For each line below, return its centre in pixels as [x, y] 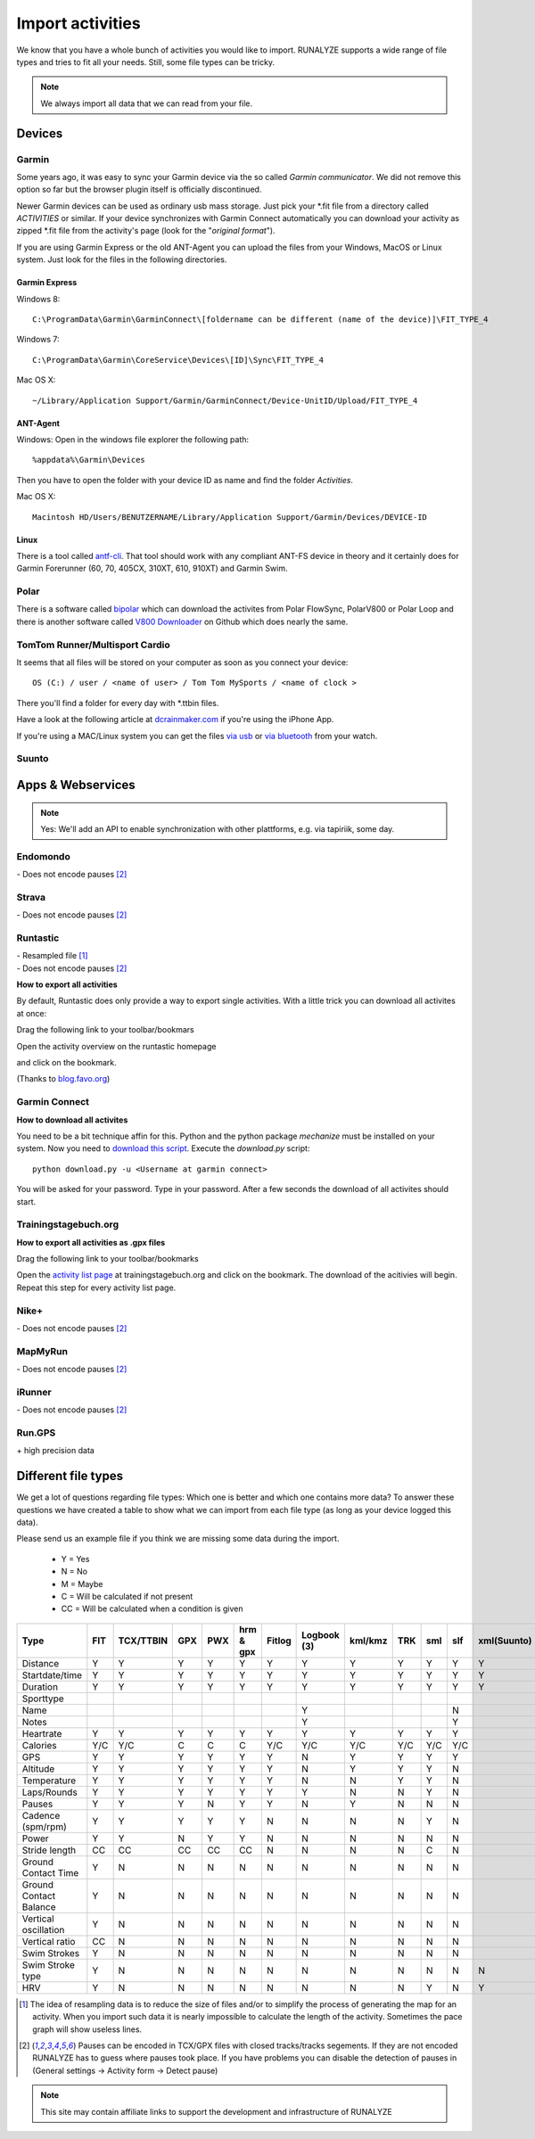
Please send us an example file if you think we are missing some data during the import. [178, 1539]
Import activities [79, 23]
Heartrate [42, 1733]
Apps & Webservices [76, 785]
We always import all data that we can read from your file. [147, 103]
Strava [31, 897]
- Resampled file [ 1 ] [52, 956]
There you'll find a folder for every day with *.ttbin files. [118, 703]
